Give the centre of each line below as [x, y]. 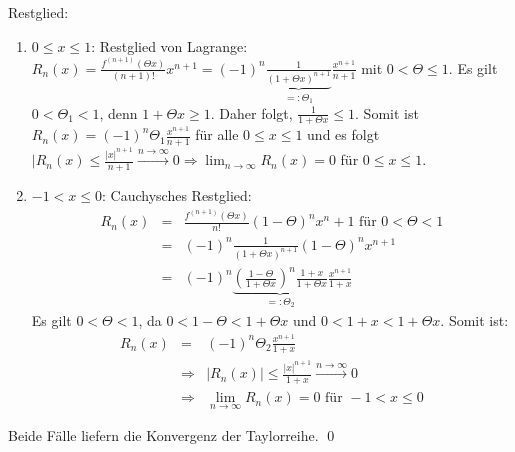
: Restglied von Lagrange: [169, 45]
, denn [118, 112]
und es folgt [343, 134]
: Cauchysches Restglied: [177, 194]
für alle [217, 134]
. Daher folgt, [251, 112]
